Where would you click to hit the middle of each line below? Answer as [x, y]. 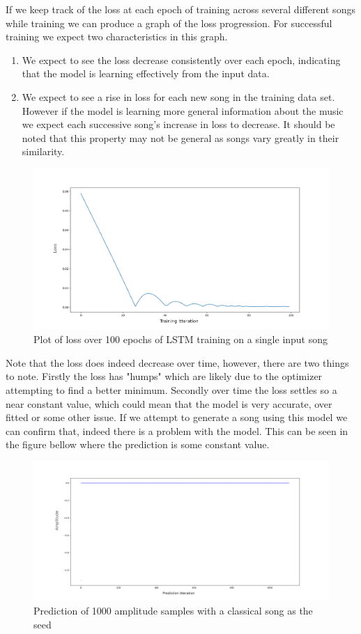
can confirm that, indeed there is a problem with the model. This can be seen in [177, 430]
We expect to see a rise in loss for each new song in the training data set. [178, 96]
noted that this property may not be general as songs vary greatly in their [180, 137]
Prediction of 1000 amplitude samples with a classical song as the [173, 610]
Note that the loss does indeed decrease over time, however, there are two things [177, 362]
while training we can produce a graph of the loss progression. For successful [169, 23]
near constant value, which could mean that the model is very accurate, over [169, 403]
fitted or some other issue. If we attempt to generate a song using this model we [177, 417]
